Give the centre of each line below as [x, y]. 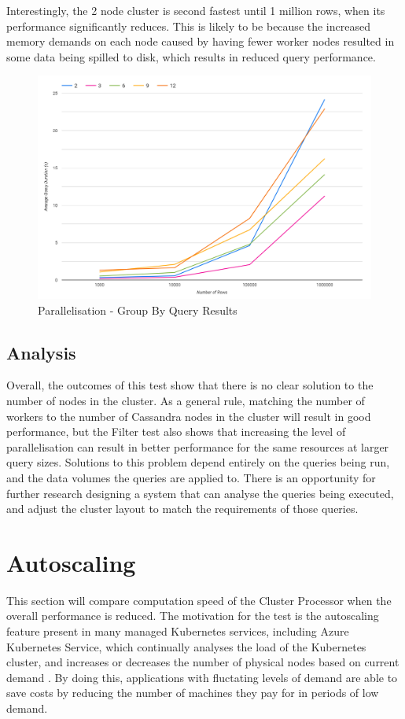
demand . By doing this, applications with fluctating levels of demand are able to [202, 677]
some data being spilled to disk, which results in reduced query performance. [191, 56]
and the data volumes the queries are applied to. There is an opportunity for [191, 477]
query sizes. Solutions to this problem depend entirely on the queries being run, [198, 462]
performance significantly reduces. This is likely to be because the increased [188, 26]
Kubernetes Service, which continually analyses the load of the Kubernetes [186, 646]
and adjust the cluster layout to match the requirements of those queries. [182, 509]
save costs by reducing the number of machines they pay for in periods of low [193, 693]
